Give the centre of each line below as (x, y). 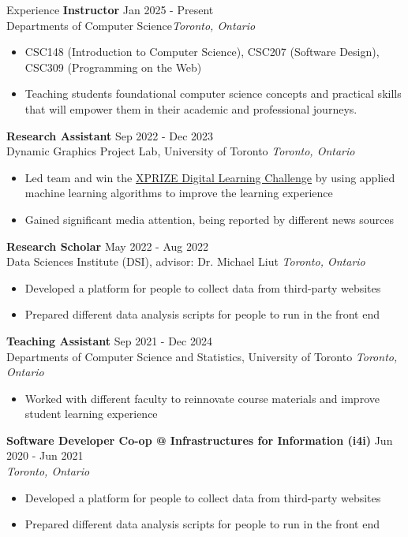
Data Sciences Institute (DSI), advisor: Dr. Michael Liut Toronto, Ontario (186, 261)
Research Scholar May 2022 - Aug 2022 (107, 246)
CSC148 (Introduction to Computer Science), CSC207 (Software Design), (202, 52)
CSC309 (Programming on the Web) (113, 67)
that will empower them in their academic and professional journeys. (191, 108)
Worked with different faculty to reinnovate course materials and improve (202, 398)
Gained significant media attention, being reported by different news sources (210, 219)
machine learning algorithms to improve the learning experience (179, 193)
